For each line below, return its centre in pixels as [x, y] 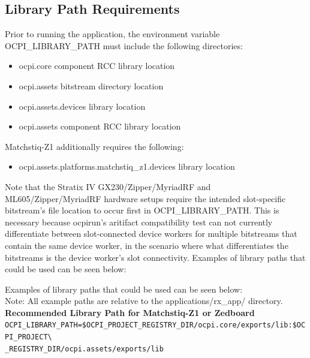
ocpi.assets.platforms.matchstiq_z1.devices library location [127, 166]
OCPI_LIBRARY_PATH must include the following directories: [124, 45]
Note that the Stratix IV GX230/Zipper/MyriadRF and [108, 186]
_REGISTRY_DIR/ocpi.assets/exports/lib [84, 349]
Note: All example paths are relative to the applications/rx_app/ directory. [144, 301]
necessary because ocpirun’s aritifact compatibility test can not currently [139, 222]
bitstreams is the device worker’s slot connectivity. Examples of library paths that [155, 257]
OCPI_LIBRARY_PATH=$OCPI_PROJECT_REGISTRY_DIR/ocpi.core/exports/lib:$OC [155, 325]
